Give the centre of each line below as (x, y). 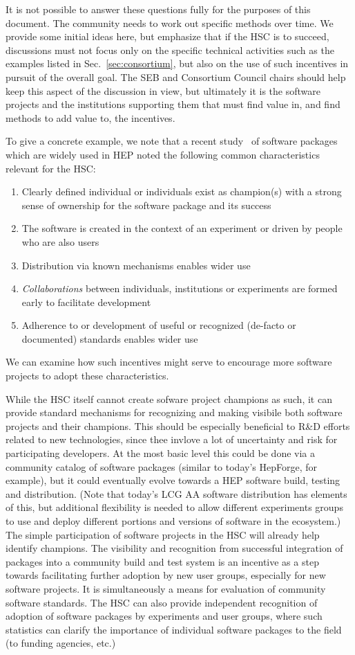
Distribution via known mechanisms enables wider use (136, 265)
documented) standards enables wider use (110, 338)
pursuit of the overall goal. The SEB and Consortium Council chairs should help (176, 77)
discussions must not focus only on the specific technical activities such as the (170, 50)
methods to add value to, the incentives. (90, 117)
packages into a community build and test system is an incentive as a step (162, 561)
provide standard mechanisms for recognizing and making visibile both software (174, 412)
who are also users (60, 241)
